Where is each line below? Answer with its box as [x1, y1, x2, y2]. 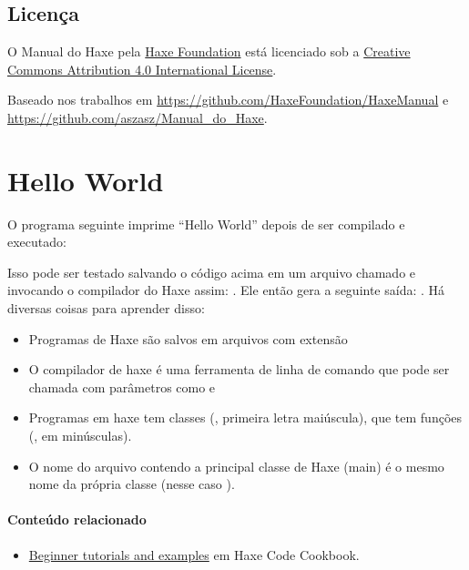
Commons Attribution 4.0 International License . [7, 59, 277, 78]
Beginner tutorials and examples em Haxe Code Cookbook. [28, 545, 360, 564]
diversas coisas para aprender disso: [7, 299, 205, 318]
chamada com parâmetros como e [28, 377, 216, 396]
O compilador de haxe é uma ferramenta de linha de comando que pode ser [28, 360, 450, 379]
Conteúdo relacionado [7, 510, 147, 529]
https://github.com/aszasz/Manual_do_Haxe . [7, 107, 268, 127]
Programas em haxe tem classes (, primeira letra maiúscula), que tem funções [28, 408, 463, 427]
